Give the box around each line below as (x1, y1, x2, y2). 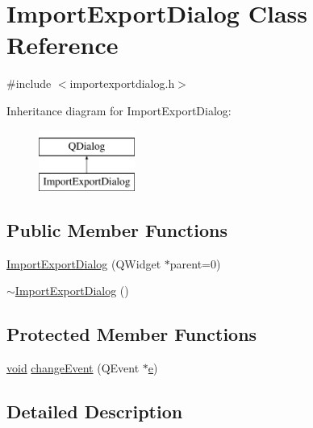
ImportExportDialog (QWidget (6, 255, 161, 272)
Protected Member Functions (6, 322, 257, 347)
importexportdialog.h (69, 75, 175, 92)
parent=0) (169, 255, 221, 272)
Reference (6, 28, 119, 61)
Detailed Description (6, 399, 183, 424)
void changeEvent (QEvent (6, 359, 140, 376)
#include (6, 75, 52, 92)
